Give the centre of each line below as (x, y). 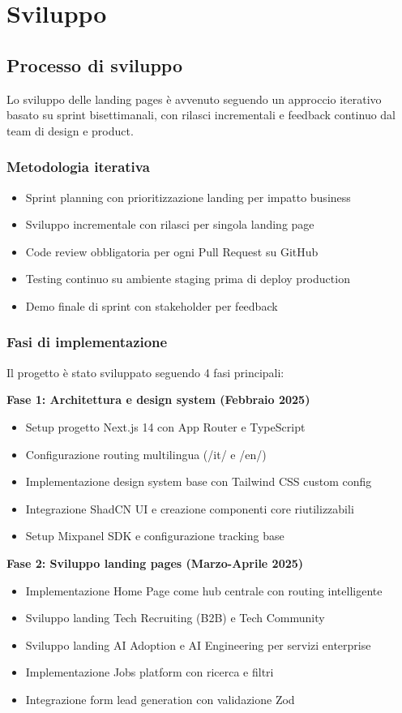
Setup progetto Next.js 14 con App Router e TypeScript (165, 426)
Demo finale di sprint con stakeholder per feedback (152, 305)
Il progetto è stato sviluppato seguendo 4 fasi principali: (145, 372)
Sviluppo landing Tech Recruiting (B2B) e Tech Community (175, 618)
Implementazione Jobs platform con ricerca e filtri (150, 672)
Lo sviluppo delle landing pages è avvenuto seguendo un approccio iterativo (194, 99)
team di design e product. (70, 130)
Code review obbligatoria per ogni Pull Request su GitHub (172, 251)
